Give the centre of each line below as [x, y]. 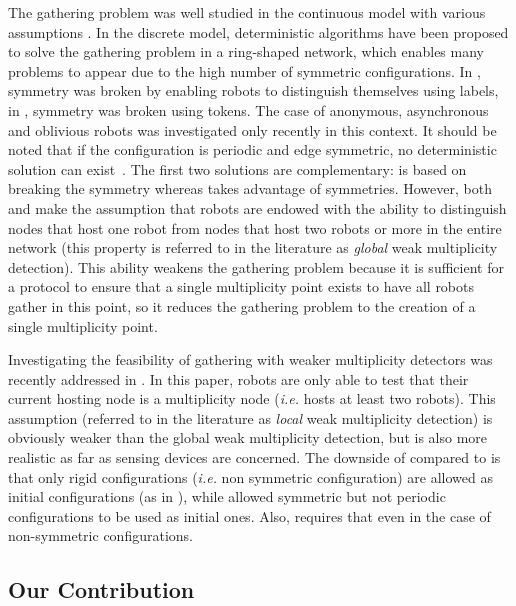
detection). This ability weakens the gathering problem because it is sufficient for [256, 266]
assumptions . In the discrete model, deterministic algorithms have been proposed [258, 31]
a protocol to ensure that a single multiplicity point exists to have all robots [241, 286]
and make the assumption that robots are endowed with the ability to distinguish [257, 207]
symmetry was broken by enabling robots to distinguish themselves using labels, [253, 90]
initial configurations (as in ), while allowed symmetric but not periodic [227, 496]
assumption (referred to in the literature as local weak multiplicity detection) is [250, 417]
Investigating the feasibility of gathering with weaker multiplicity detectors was [250, 359]
